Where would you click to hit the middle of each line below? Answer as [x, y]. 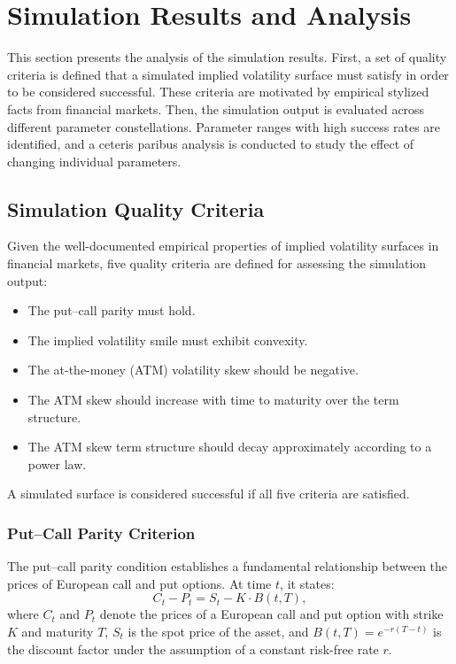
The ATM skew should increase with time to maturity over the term [213, 400]
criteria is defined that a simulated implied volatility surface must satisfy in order [228, 74]
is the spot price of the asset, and [218, 632]
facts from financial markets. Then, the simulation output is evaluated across [216, 108]
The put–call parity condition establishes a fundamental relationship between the [228, 566]
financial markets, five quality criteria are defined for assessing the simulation [217, 263]
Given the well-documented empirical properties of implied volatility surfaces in [223, 246]
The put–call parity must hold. [112, 310]
